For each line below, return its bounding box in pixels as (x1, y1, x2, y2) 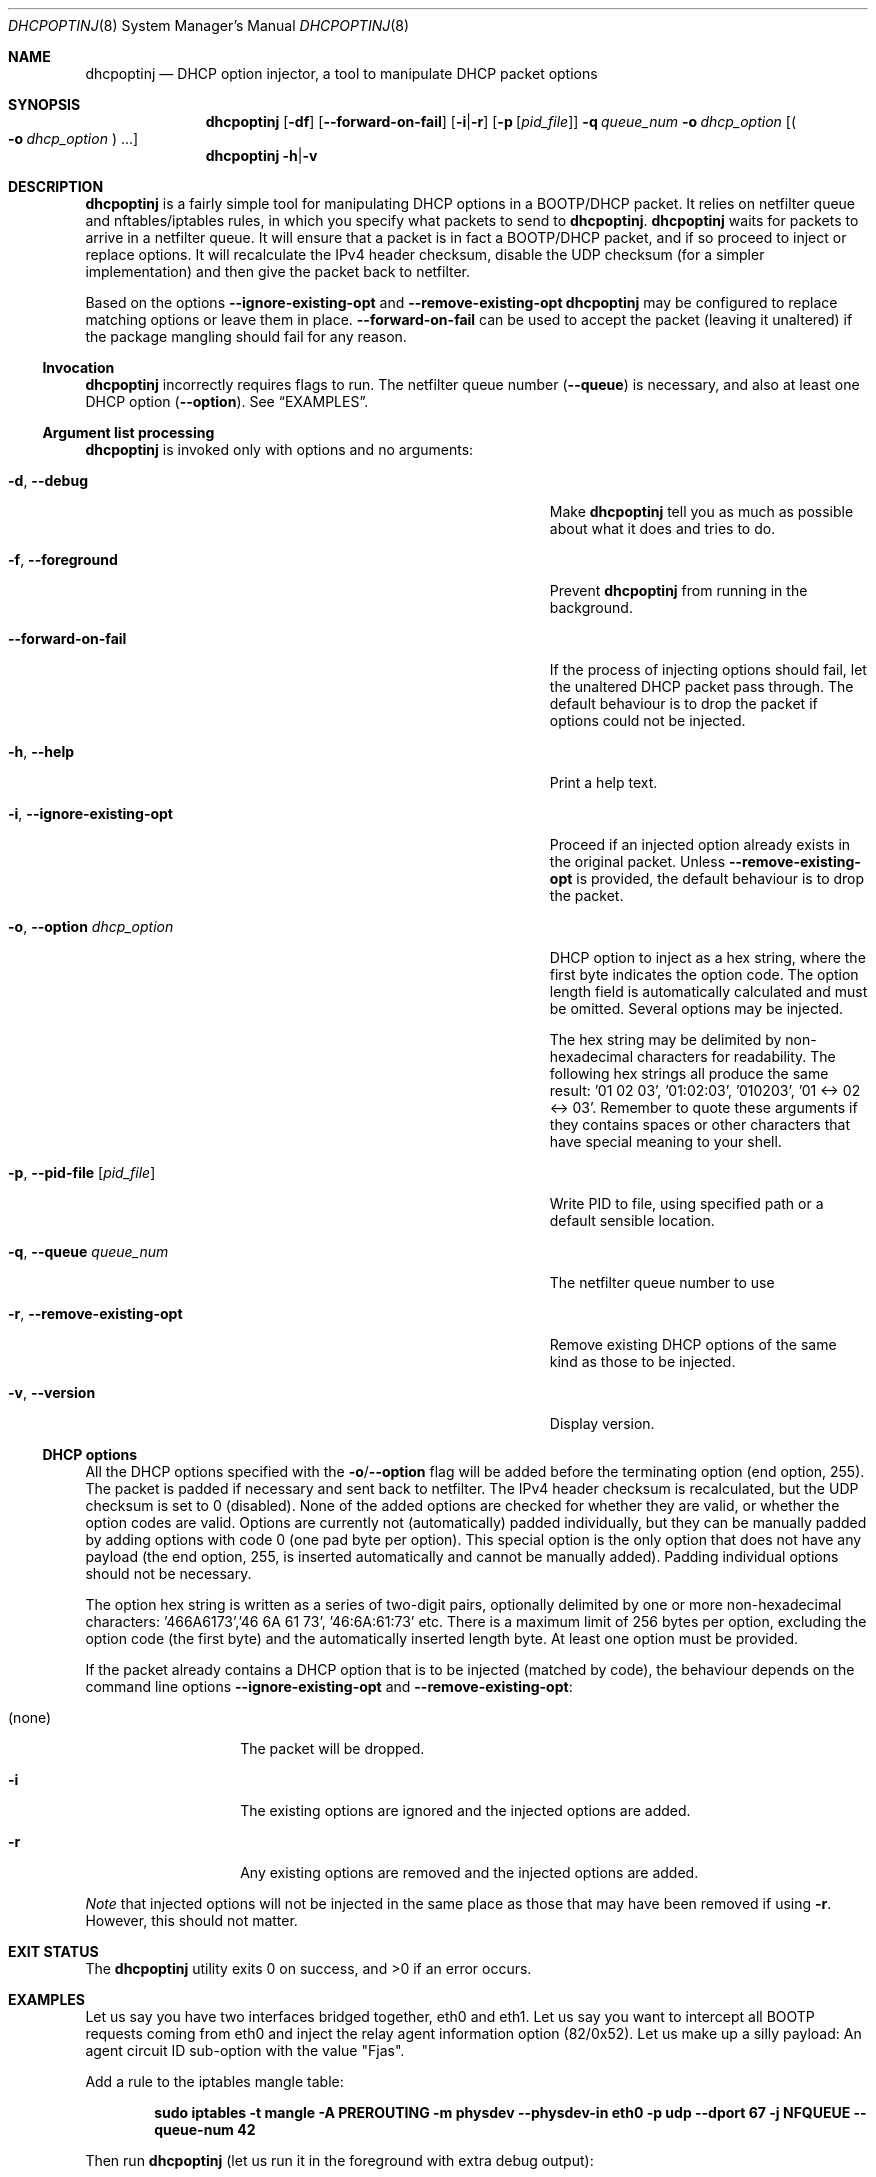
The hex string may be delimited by (549, 1031, 782, 1048)
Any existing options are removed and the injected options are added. (240, 1864, 699, 1881)
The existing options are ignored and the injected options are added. (240, 1802, 691, 1819)
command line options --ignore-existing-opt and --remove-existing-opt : (85, 1678, 573, 1695)
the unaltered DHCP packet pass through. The (549, 678, 854, 695)
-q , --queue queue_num (8, 1243, 169, 1260)
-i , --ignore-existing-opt (8, 805, 173, 822)
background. (549, 599, 633, 616)
